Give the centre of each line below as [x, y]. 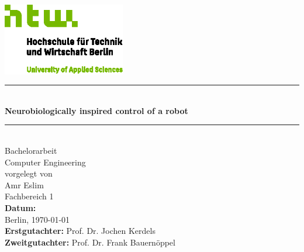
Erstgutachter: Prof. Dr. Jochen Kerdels [80, 231]
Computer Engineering [45, 162]
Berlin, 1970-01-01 [37, 219]
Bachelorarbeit [31, 150]
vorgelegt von [29, 173]
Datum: [20, 207]
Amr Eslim [24, 184]
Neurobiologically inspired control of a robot [96, 110]
